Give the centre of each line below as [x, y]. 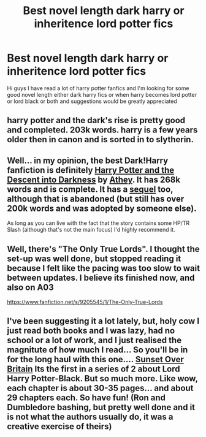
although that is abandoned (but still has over [96, 199]
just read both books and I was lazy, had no [91, 331]
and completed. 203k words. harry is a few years [102, 130]
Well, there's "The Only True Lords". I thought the [103, 249]
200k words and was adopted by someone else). [102, 208]
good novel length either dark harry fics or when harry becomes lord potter [102, 94]
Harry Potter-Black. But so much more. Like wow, [102, 378]
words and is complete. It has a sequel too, [90, 189]
